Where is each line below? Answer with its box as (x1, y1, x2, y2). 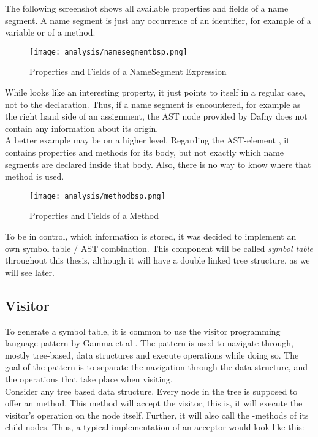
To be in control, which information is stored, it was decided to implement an (5, 230, 297, 243)
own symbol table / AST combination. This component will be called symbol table (5, 241, 313, 254)
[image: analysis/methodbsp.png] (29, 191, 165, 200)
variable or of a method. (5, 26, 96, 39)
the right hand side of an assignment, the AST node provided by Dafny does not (5, 110, 308, 123)
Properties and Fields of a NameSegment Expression (29, 65, 227, 78)
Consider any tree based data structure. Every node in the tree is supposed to (5, 384, 298, 397)
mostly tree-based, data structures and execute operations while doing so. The (5, 348, 299, 361)
